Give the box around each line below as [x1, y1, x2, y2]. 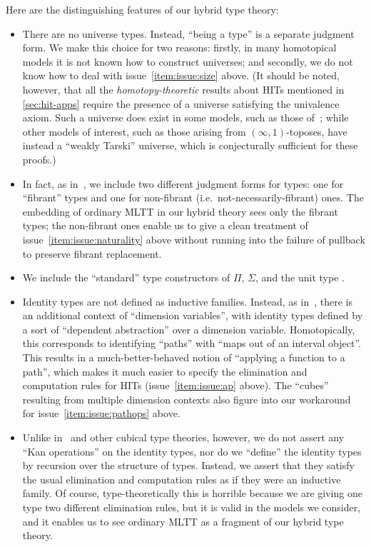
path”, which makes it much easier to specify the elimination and [22, 363, 308, 378]
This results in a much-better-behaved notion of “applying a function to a [22, 350, 345, 365]
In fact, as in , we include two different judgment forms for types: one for [22, 176, 344, 191]
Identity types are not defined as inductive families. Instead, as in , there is [22, 293, 352, 308]
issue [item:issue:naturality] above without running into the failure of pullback [22, 231, 365, 246]
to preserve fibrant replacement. [22, 246, 162, 261]
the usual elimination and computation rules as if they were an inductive [22, 471, 341, 486]
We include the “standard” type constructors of [22, 270, 230, 285]
